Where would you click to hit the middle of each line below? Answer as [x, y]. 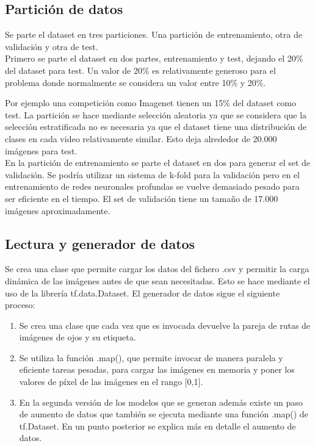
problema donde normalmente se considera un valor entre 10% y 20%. [136, 82]
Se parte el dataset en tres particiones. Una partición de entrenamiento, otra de [154, 34]
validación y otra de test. [52, 46]
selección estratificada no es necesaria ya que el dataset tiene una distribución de [156, 127]
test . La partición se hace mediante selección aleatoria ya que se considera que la [156, 114]
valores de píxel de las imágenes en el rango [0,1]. [111, 382]
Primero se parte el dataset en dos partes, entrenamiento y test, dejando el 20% [154, 58]
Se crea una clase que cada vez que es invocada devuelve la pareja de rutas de [165, 325]
